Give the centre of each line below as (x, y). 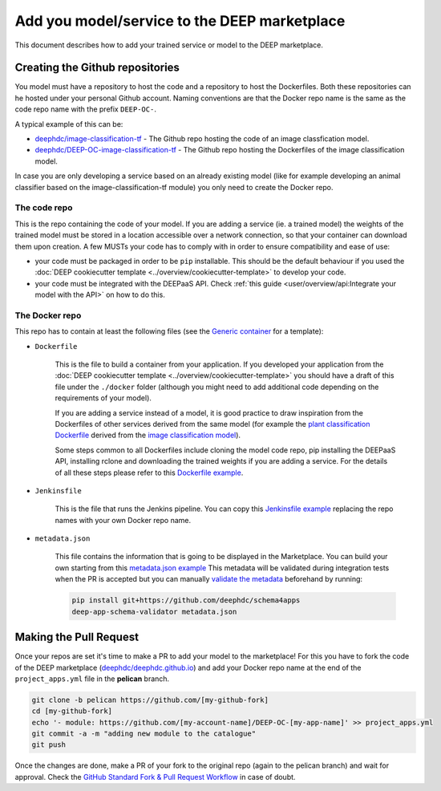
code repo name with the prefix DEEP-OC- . (85, 109)
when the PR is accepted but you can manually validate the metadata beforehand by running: (209, 579)
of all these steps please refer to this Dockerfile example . (149, 473)
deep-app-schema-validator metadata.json (154, 611)
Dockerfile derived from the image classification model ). (148, 435)
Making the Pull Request (77, 637)
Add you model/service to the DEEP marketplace (180, 21)
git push (49, 745)
